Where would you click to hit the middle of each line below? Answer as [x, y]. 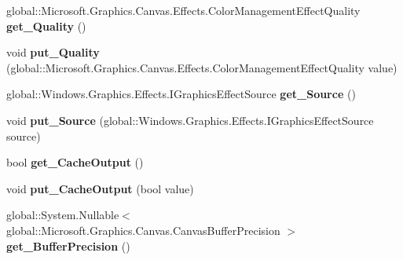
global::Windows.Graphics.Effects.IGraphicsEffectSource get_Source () [181, 94]
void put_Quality [53, 52]
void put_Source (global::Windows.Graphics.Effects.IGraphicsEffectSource [190, 120]
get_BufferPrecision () [68, 245]
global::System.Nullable [63, 215]
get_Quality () [46, 26]
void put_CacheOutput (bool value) [100, 188]
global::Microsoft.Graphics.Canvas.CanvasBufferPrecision [143, 230]
